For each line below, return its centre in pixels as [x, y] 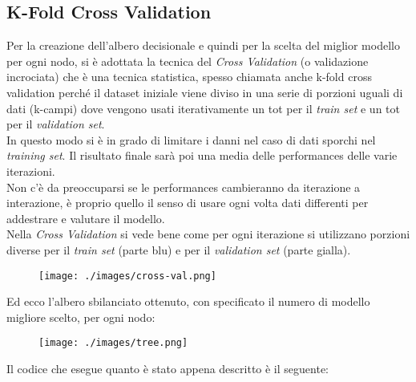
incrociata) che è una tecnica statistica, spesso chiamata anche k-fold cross [189, 77]
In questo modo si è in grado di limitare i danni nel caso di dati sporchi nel [191, 139]
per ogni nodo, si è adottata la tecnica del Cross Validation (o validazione [188, 61]
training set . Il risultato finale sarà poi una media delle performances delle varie [202, 155]
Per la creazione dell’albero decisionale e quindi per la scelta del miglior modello [203, 45]
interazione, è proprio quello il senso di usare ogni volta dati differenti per [188, 203]
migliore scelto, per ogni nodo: [81, 317]
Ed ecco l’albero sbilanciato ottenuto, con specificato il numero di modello [188, 301]
